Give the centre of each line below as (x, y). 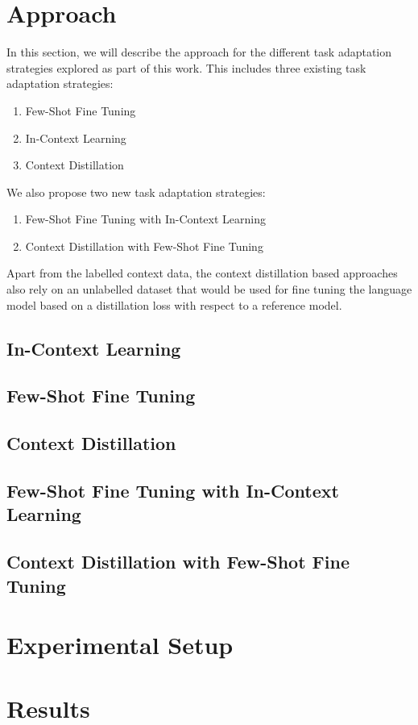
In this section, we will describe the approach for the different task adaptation (199, 52)
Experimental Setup (120, 645)
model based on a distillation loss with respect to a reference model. (174, 304)
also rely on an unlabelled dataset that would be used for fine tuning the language (209, 289)
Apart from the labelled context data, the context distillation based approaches (202, 273)
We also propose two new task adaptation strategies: (136, 192)
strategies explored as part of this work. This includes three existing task (186, 67)
